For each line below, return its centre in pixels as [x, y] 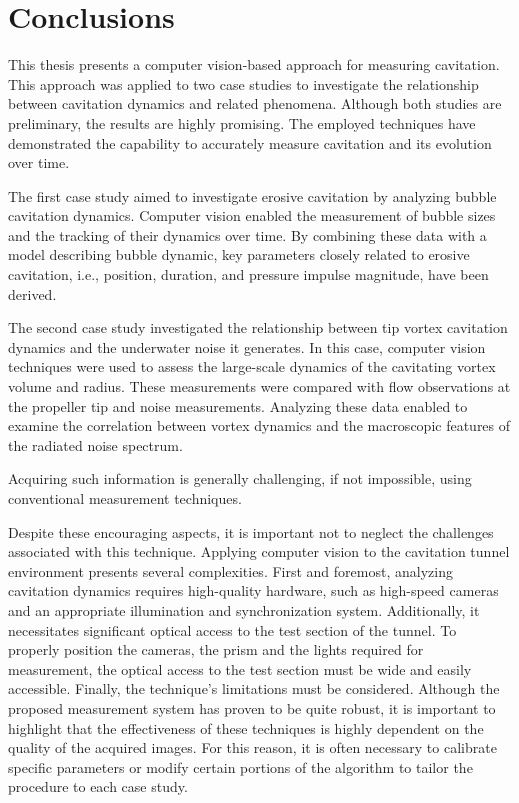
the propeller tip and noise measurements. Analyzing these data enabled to [238, 405]
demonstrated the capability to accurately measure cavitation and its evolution [250, 142]
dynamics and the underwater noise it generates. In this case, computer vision [247, 346]
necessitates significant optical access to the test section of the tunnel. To [232, 629]
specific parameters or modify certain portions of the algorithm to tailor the [240, 766]
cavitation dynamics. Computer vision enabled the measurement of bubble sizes [252, 215]
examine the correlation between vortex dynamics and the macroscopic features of [259, 425]
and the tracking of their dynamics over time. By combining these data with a [247, 234]
